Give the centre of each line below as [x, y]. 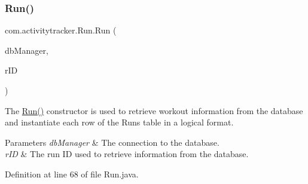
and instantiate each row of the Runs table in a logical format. [119, 122]
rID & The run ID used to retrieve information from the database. [127, 154]
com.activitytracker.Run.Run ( [61, 30]
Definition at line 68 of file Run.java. [72, 174]
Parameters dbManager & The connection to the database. [112, 142]
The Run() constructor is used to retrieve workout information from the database [154, 110]
